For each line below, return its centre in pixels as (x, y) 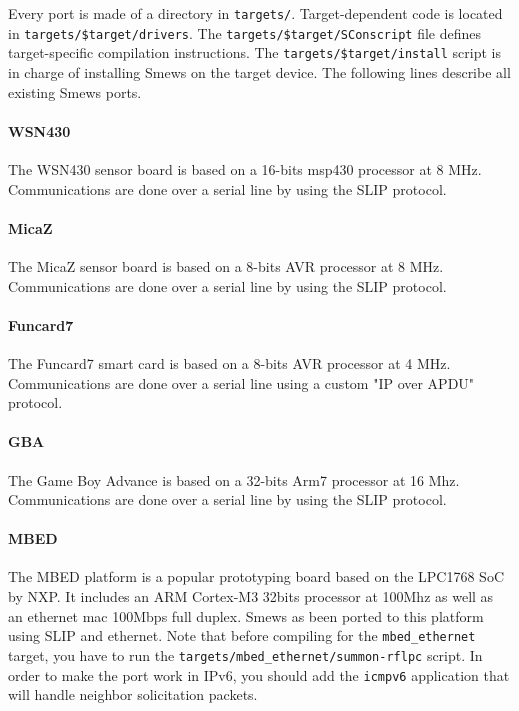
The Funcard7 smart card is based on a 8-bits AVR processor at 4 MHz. (229, 362)
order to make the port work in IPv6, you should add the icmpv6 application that (259, 674)
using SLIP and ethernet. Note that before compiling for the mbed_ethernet (242, 635)
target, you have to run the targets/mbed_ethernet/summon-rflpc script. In (245, 654)
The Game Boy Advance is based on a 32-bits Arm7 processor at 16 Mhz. (234, 479)
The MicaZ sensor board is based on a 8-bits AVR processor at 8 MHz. (226, 265)
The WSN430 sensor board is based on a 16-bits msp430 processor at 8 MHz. (245, 168)
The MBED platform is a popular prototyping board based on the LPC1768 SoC (256, 576)
